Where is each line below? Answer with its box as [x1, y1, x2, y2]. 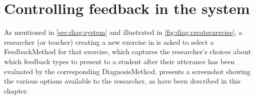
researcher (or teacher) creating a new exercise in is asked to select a [4, 36, 214, 47]
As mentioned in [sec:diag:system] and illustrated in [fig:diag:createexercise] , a [4, 27, 242, 37]
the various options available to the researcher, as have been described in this [4, 76, 241, 86]
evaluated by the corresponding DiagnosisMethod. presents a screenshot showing [4, 66, 250, 76]
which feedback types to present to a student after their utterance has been [4, 56, 235, 66]
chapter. [4, 85, 29, 96]
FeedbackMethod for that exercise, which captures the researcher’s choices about [4, 46, 251, 57]
